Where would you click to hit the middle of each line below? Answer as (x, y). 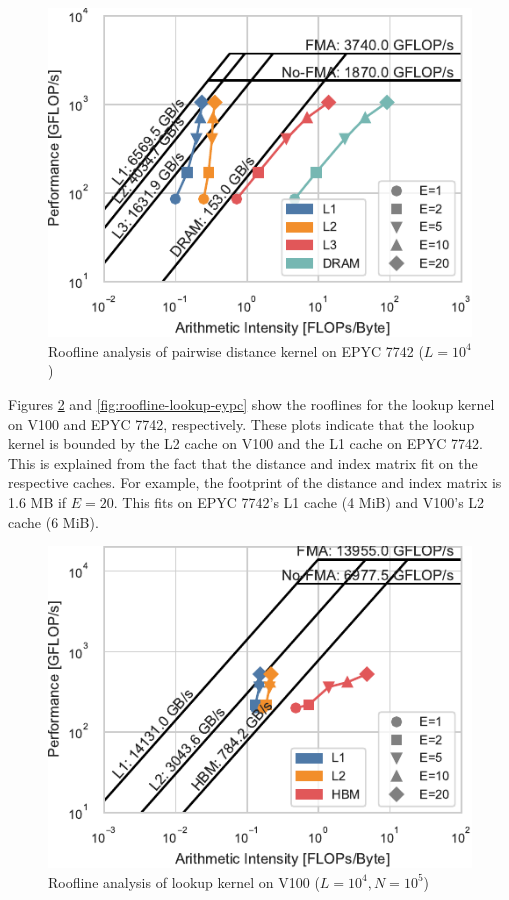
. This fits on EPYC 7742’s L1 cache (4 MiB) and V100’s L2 (299, 501)
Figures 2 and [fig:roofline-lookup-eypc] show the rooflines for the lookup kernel (251, 403)
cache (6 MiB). (53, 521)
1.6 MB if (37, 501)
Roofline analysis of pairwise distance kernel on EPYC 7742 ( (236, 350)
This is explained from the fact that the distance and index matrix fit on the (243, 462)
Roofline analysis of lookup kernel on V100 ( (184, 881)
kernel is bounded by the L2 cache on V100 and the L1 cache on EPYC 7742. (245, 443)
